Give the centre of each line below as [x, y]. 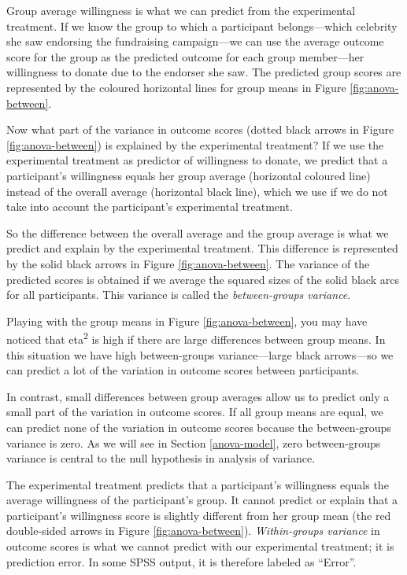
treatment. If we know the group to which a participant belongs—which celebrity [202, 26]
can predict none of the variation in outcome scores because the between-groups [199, 427]
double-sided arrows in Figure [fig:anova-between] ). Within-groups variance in [193, 531]
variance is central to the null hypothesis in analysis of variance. [161, 458]
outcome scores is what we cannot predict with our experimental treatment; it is [200, 546]
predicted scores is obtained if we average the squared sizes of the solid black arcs [203, 279]
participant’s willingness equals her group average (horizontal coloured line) [189, 175]
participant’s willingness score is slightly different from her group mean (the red [199, 515]
